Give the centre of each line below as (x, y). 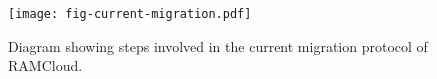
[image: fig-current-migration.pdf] (130, 14)
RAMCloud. (45, 65)
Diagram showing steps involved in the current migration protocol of (218, 45)
